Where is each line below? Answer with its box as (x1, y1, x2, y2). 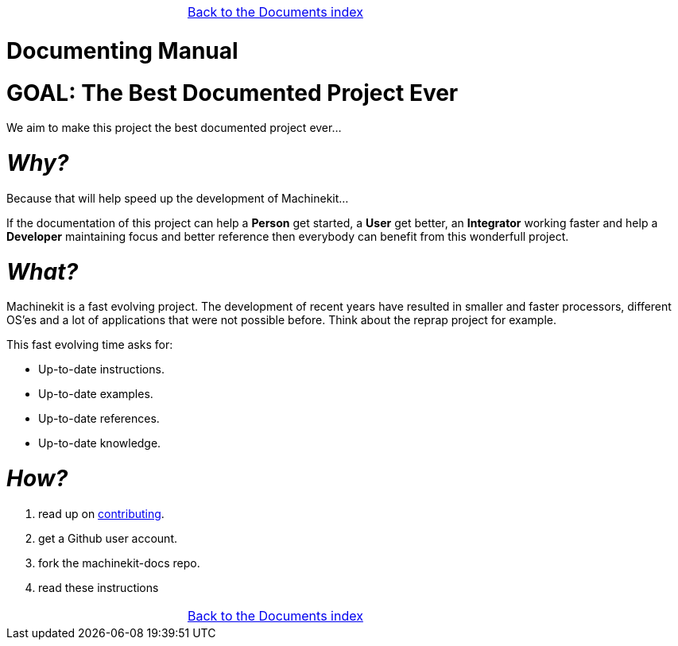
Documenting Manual (6, 37, 238, 64)
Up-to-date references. (38, 412, 160, 426)
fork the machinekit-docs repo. (38, 555, 200, 570)
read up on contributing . (38, 506, 165, 520)
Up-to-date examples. (38, 387, 153, 401)
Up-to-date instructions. (38, 362, 165, 377)
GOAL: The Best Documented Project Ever (6, 79, 459, 106)
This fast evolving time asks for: (6, 338, 173, 352)
